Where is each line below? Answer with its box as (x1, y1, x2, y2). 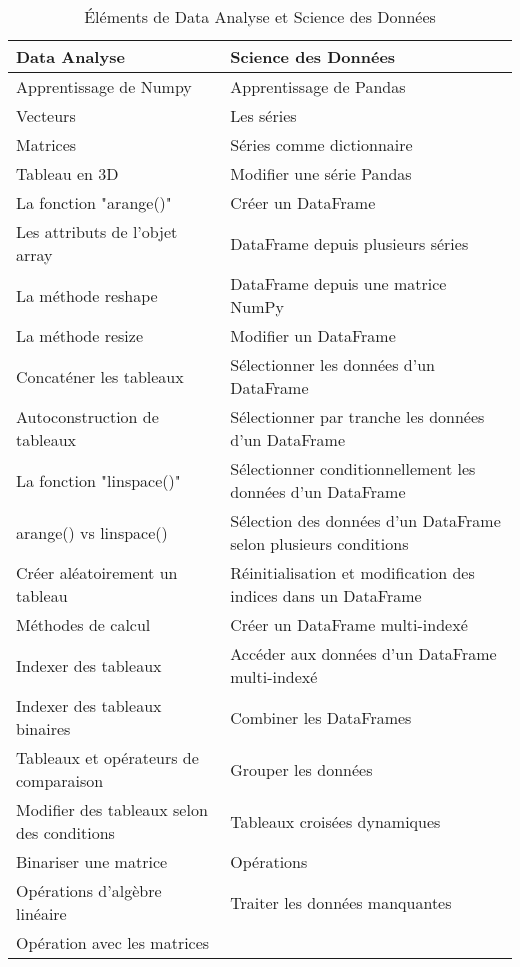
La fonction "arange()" (16, 191, 172, 214)
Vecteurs (16, 104, 76, 127)
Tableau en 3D (16, 162, 119, 185)
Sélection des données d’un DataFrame (230, 509, 501, 532)
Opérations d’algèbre (16, 879, 162, 902)
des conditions (16, 821, 115, 844)
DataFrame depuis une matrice (230, 272, 447, 295)
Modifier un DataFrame (230, 324, 396, 347)
